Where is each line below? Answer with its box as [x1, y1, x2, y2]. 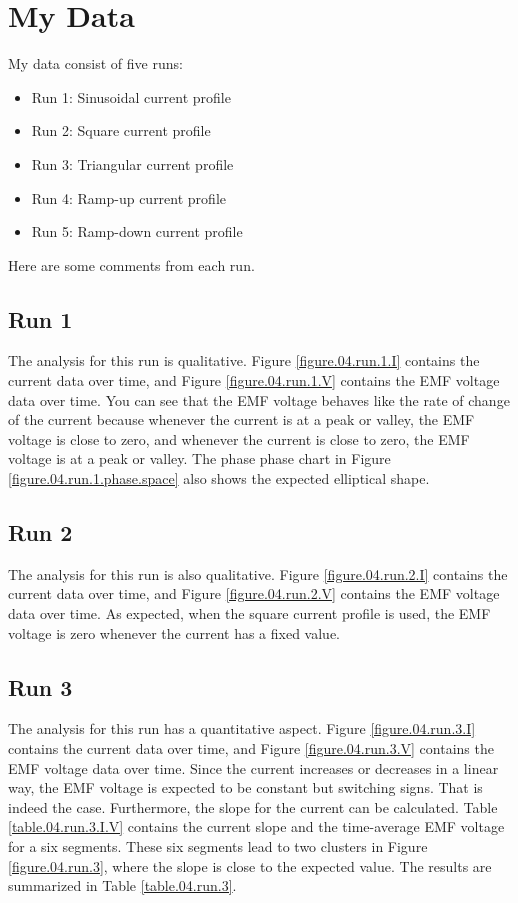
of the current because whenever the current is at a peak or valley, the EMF [8, 409, 475, 430]
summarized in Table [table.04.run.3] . [8, 875, 237, 896]
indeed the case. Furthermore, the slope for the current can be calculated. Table [8, 796, 498, 817]
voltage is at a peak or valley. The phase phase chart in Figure [8, 448, 391, 469]
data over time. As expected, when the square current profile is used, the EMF [8, 603, 491, 624]
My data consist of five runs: [8, 53, 183, 74]
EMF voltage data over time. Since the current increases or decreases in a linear [8, 757, 499, 778]
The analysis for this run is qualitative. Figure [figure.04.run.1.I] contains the [8, 350, 480, 371]
